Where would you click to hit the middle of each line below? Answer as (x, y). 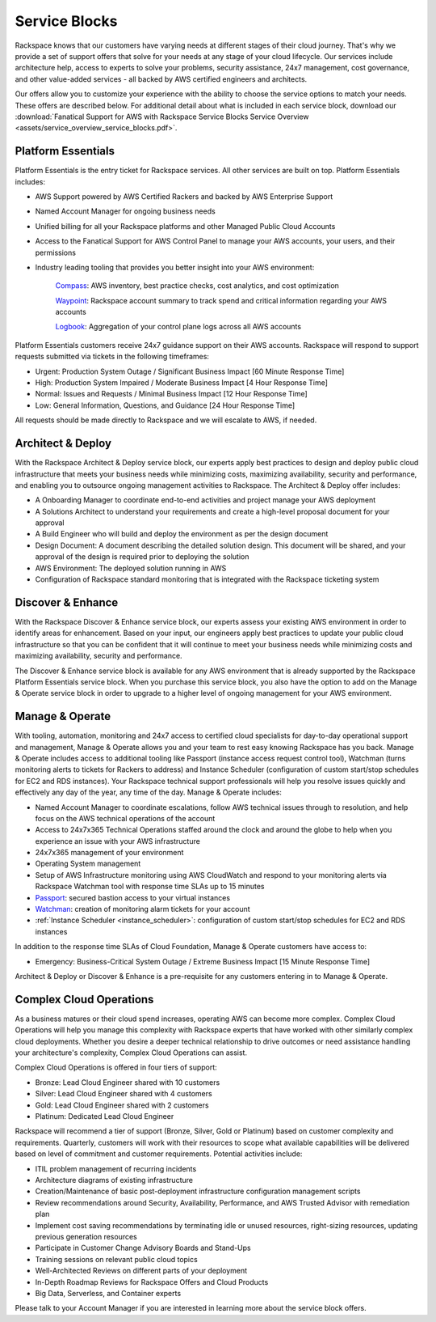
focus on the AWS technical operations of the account (125, 818)
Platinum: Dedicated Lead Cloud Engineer (105, 1116)
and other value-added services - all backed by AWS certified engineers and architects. (161, 79)
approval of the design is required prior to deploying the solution (142, 557)
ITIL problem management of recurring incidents (116, 1168)
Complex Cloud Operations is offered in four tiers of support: (116, 1067)
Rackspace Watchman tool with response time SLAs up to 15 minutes (150, 887)
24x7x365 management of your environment (109, 853)
